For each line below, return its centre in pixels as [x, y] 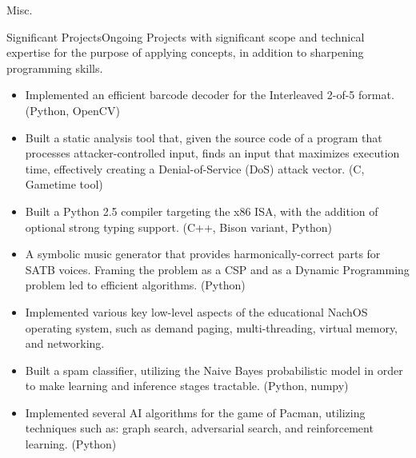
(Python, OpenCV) [72, 110]
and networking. [65, 343]
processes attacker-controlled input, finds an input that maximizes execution [212, 153]
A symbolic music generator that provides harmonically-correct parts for [203, 254]
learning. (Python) [71, 444]
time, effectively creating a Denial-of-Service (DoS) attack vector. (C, [195, 168]
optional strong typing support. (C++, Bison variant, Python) [178, 227]
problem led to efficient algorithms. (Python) [135, 285]
